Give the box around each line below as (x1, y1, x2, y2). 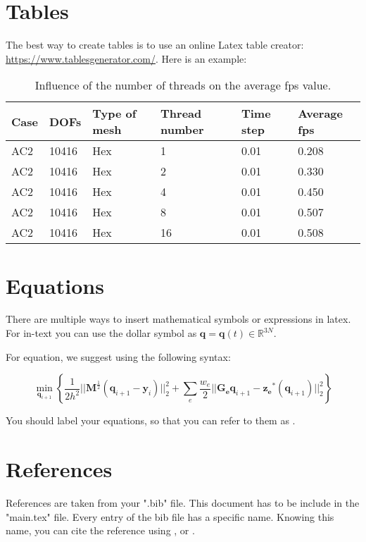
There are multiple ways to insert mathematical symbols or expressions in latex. (6, 312, 351, 326)
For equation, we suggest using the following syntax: (6, 349, 231, 364)
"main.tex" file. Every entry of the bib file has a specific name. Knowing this (6, 509, 334, 524)
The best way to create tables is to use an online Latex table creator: (6, 37, 304, 52)
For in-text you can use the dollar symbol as (6, 326, 197, 340)
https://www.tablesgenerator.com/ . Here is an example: (6, 51, 247, 66)
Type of (92, 105, 137, 122)
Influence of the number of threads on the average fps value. (34, 77, 332, 94)
